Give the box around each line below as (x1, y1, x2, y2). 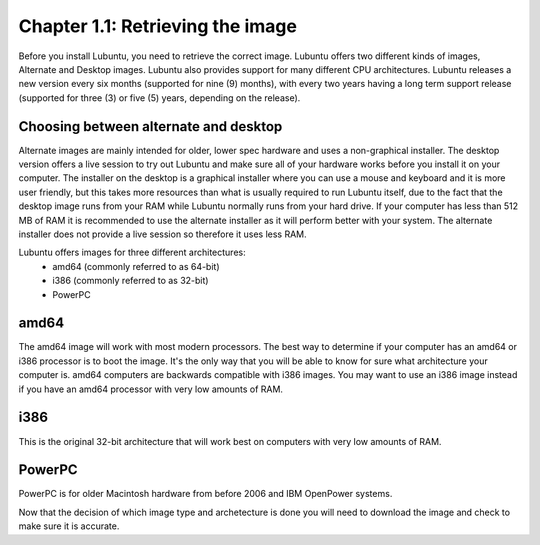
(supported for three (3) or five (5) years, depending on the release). (18, 91, 301, 104)
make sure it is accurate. (18, 520, 120, 532)
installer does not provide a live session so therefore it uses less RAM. (18, 228, 307, 240)
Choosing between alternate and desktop (18, 118, 283, 135)
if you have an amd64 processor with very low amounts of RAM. (18, 383, 284, 395)
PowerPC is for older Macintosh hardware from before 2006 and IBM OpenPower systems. (18, 488, 393, 500)
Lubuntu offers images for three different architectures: (18, 246, 246, 259)
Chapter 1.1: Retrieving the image (18, 15, 297, 37)
